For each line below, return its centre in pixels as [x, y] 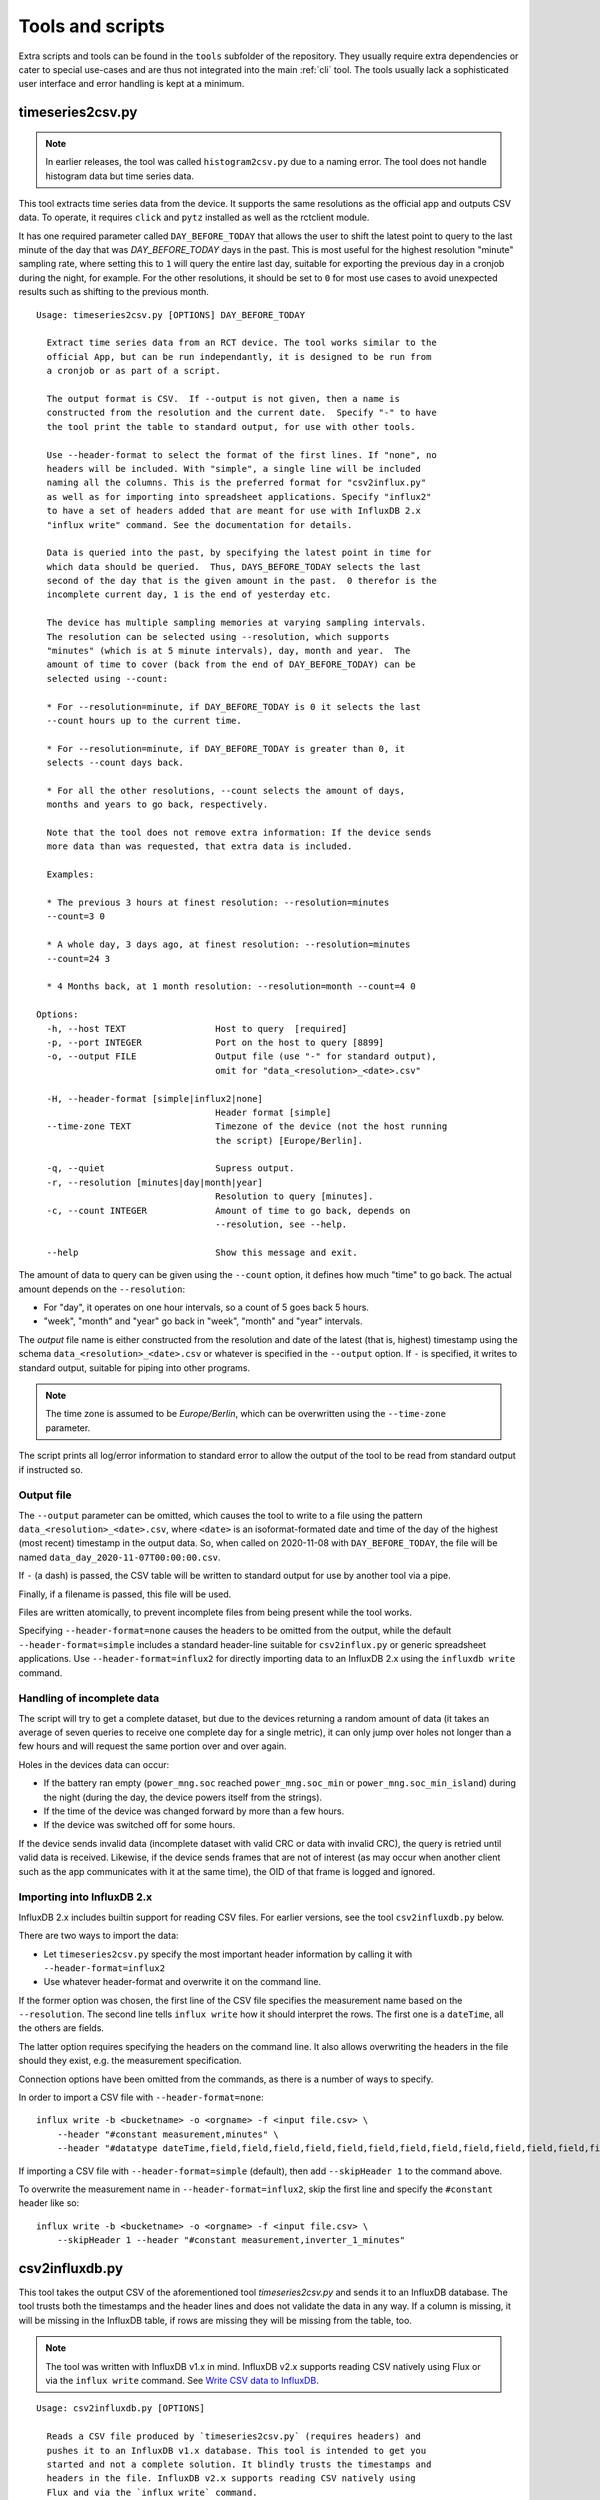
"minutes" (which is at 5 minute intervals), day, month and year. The [228, 651]
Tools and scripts [91, 26]
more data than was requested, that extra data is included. [199, 846]
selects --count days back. [115, 763]
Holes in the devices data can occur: [94, 1764]
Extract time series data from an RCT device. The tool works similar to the [241, 343]
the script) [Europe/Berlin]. [289, 1140]
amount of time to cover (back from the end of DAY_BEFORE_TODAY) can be [231, 664]
